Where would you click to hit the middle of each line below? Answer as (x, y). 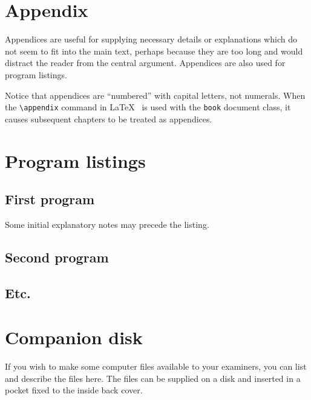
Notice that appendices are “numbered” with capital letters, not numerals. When (155, 95)
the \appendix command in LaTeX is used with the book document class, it (148, 107)
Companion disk (74, 337)
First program (50, 199)
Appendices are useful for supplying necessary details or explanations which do (151, 39)
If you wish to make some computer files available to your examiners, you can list (156, 366)
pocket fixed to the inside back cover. (74, 390)
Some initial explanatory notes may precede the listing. (107, 224)
